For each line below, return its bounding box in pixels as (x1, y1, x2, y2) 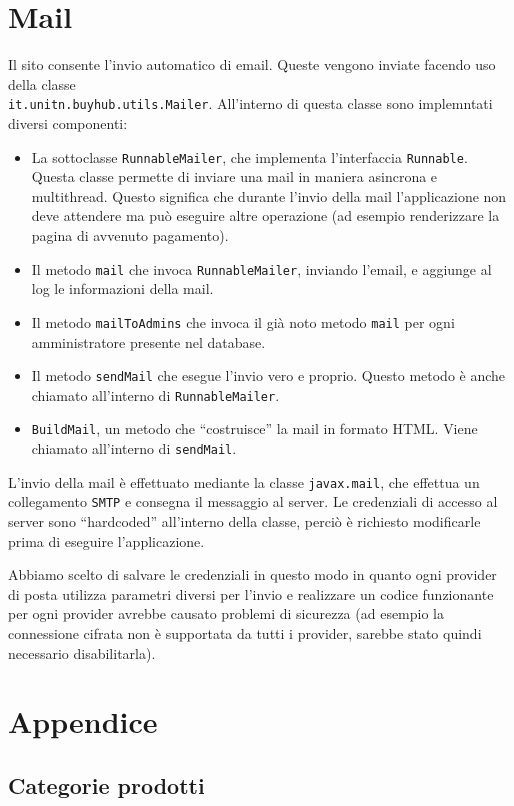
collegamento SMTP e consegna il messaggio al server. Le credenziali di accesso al (8, 491, 498, 512)
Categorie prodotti (8, 769, 205, 800)
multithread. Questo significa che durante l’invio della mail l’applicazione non (31, 185, 507, 206)
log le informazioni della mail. (31, 278, 214, 299)
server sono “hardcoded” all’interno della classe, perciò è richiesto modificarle (8, 511, 481, 532)
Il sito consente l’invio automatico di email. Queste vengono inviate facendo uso (8, 54, 496, 75)
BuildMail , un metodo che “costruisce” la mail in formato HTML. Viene (31, 418, 478, 439)
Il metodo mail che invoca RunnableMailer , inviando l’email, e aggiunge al (31, 258, 492, 279)
